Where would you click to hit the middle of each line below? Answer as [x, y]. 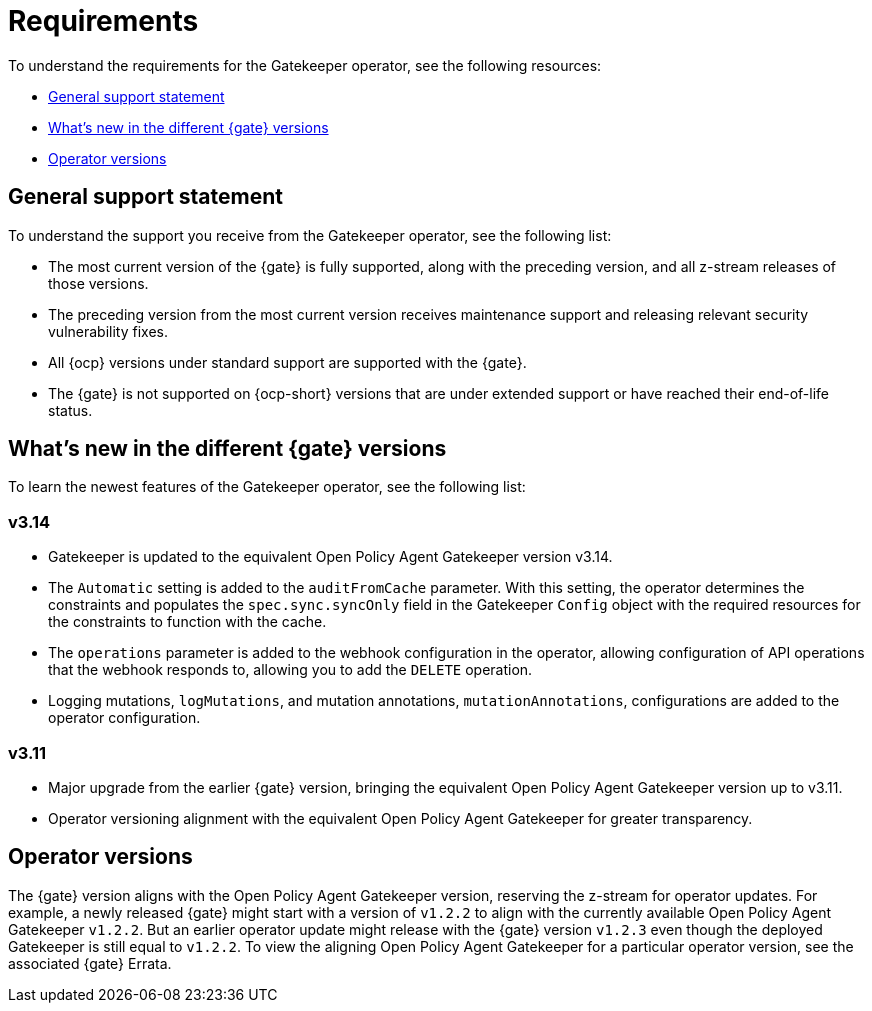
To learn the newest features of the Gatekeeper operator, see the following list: [267, 487]
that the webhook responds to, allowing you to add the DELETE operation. [290, 670]
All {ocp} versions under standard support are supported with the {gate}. [287, 362]
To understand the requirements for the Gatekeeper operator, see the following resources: [305, 65]
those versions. [98, 283]
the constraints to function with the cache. [187, 622]
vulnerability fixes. [108, 331]
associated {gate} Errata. [90, 963]
